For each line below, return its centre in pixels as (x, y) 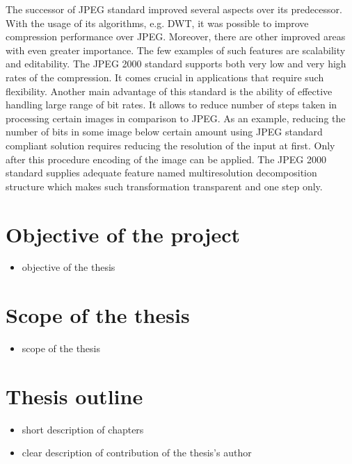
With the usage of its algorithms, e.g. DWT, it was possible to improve (157, 23)
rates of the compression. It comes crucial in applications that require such (165, 77)
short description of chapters (83, 429)
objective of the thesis (69, 267)
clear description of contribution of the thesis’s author (137, 453)
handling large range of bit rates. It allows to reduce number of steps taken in (171, 105)
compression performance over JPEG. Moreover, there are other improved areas (176, 36)
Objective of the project (123, 234)
